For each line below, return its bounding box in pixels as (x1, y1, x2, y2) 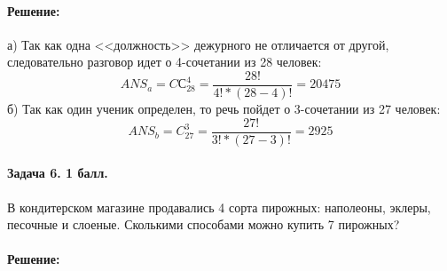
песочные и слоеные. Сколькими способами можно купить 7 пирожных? (7, 215, 400, 234)
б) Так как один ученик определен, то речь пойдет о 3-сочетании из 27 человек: (7, 100, 441, 118)
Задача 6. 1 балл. (7, 163, 108, 182)
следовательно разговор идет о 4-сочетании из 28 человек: (7, 52, 322, 71)
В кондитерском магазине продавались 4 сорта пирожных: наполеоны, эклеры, (7, 197, 431, 216)
